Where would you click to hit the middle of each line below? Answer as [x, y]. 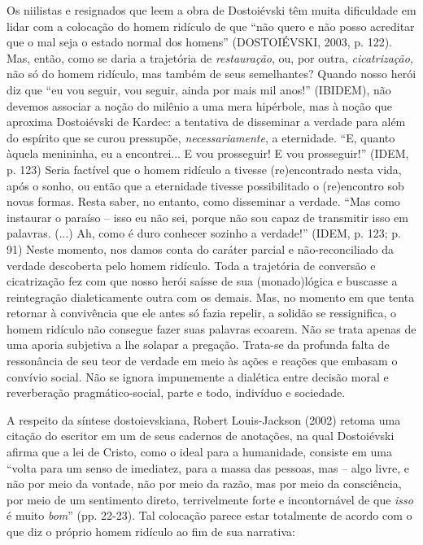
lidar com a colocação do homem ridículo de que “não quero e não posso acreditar [211, 26]
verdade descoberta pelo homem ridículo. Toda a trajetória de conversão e [191, 265]
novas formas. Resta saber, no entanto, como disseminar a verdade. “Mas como [203, 201]
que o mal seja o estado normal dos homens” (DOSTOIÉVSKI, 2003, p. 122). [199, 42]
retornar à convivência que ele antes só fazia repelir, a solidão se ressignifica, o [201, 313]
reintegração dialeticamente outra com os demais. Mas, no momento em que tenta [211, 296]
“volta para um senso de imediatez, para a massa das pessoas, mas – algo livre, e [208, 467]
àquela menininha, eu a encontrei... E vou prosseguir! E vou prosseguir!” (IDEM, [208, 153]
